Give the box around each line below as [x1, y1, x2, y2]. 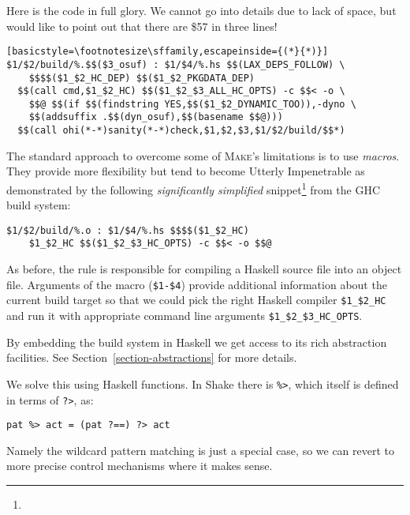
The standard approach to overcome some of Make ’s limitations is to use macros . [6, 147, 400, 164]
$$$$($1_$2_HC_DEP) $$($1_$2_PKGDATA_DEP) [28, 72, 255, 84]
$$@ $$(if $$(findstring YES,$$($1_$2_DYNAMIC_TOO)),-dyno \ [28, 98, 356, 110]
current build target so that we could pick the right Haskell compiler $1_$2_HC [6, 291, 386, 308]
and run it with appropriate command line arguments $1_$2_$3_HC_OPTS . [6, 307, 363, 324]
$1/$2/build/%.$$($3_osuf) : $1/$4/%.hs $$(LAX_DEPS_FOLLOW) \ [6, 58, 345, 70]
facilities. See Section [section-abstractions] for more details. [6, 349, 297, 366]
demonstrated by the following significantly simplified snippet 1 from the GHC [6, 179, 381, 197]
